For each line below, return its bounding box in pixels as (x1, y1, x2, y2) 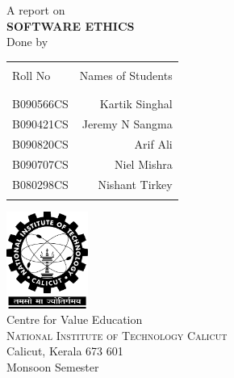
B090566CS (12, 95, 69, 112)
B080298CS (12, 175, 69, 192)
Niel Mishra (115, 155, 173, 172)
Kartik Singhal (99, 95, 173, 112)
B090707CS (12, 155, 69, 172)
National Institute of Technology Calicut (6, 326, 228, 343)
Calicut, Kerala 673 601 (6, 342, 123, 359)
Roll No (12, 66, 51, 83)
